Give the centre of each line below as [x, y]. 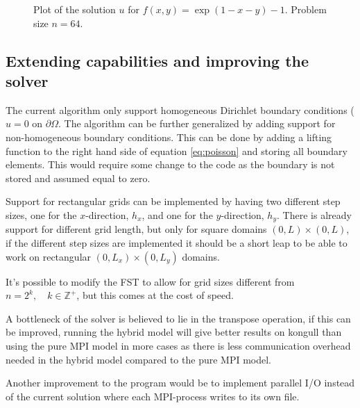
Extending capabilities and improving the [157, 60]
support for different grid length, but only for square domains [136, 229]
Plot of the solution [75, 9]
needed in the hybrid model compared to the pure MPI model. [138, 359]
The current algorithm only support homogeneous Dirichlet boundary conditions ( [180, 109]
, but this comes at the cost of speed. [155, 295]
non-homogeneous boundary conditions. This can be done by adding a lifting [169, 137]
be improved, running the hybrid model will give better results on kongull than [174, 332]
